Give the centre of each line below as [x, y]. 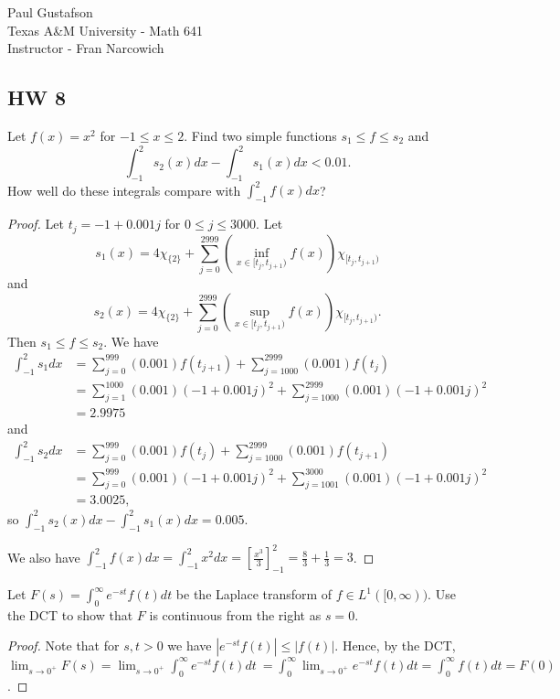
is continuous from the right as [235, 614]
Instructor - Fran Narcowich [86, 48]
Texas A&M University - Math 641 [106, 30]
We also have [44, 557]
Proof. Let [36, 224]
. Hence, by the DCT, [395, 645]
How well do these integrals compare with [124, 190]
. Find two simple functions [260, 135]
